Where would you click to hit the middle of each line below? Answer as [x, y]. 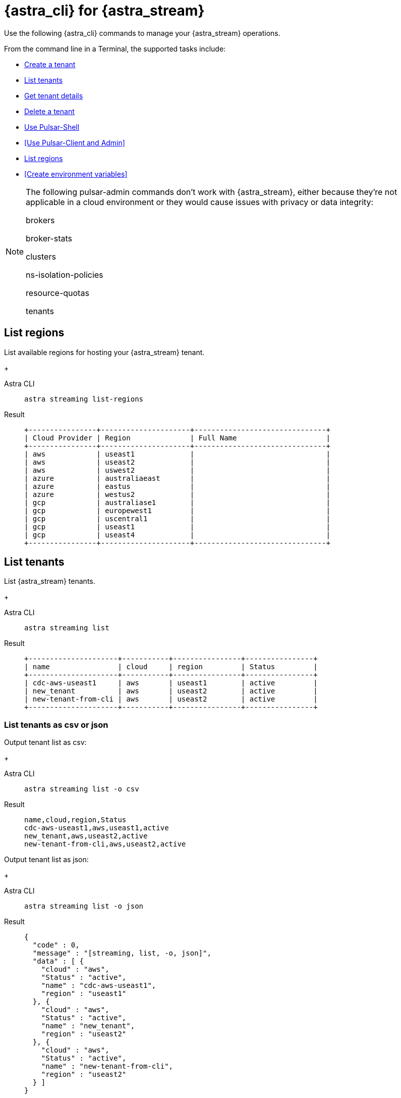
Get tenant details [54, 95]
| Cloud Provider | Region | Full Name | [177, 438]
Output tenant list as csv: [45, 742]
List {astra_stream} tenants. [50, 581]
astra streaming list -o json [84, 906]
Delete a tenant [49, 111]
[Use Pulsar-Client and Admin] [75, 142]
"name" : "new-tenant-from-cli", [107, 1066]
